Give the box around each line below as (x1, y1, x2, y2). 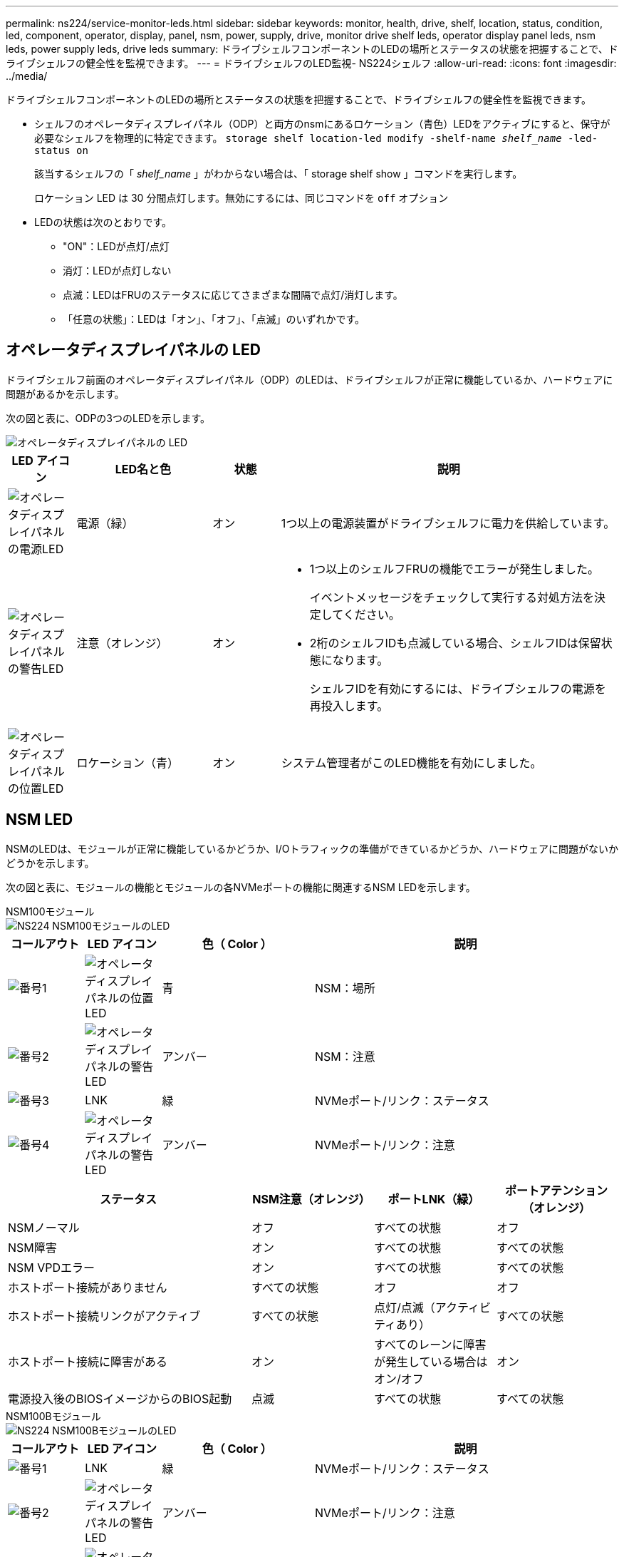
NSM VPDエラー (8, 1260, 95, 1275)
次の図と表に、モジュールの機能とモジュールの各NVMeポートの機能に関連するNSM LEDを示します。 (6, 880, 476, 893)
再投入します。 (309, 698, 389, 713)
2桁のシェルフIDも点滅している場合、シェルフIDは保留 (309, 635, 601, 650)
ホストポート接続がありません (8, 1280, 167, 1295)
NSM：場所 (315, 980, 375, 995)
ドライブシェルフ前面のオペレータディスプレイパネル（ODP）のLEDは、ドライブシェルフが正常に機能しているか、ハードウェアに (6, 373, 613, 386)
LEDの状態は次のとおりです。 (34, 216, 172, 228)
